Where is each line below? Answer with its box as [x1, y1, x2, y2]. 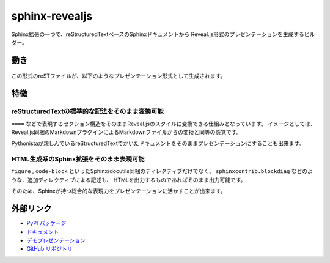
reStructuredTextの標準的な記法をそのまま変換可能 [11, 107, 164, 116]
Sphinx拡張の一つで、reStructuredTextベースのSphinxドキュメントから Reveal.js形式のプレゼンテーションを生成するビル [11, 31, 315, 38]
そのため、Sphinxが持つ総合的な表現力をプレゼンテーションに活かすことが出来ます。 [11, 187, 226, 195]
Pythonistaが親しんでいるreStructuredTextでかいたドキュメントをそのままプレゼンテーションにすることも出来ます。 [11, 139, 305, 147]
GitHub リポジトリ [26, 245, 73, 253]
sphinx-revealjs [11, 9, 93, 23]
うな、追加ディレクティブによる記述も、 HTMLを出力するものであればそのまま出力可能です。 [11, 176, 246, 183]
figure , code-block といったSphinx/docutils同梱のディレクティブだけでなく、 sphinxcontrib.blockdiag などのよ [11, 168, 313, 175]
